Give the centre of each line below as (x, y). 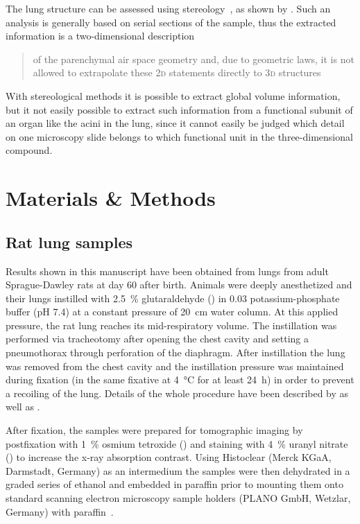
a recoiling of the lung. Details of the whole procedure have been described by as (177, 393)
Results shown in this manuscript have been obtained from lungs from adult (167, 271)
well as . (23, 407)
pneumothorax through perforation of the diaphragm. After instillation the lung (175, 352)
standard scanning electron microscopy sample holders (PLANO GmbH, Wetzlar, (178, 498)
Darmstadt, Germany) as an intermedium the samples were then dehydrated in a (178, 470)
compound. (29, 150)
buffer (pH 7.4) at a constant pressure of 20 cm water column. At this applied (172, 312)
